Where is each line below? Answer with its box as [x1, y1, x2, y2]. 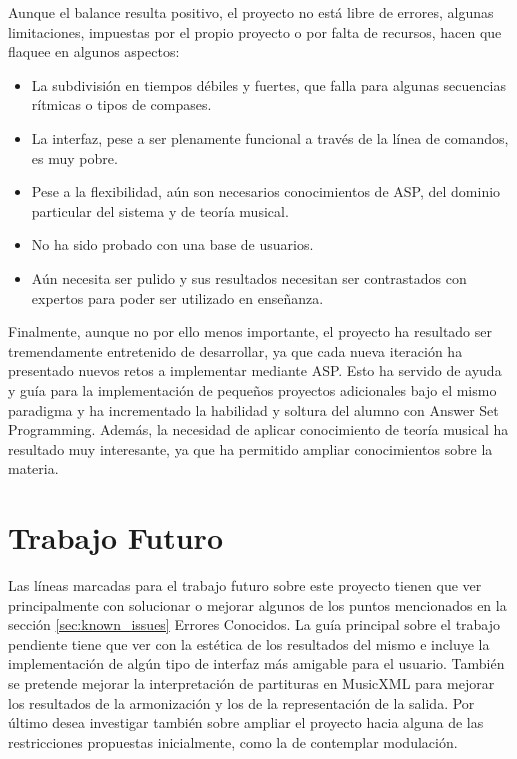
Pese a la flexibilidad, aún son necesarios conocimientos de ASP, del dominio [31, 181, 501, 202]
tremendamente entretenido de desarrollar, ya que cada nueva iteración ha [8, 340, 463, 361]
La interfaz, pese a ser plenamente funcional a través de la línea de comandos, [31, 127, 509, 148]
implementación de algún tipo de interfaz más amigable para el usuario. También [8, 653, 505, 674]
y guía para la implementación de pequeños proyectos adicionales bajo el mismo [8, 379, 497, 400]
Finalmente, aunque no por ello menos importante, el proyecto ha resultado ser [8, 321, 493, 342]
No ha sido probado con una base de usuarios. [31, 234, 314, 255]
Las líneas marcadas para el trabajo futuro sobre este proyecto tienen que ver [8, 575, 482, 595]
